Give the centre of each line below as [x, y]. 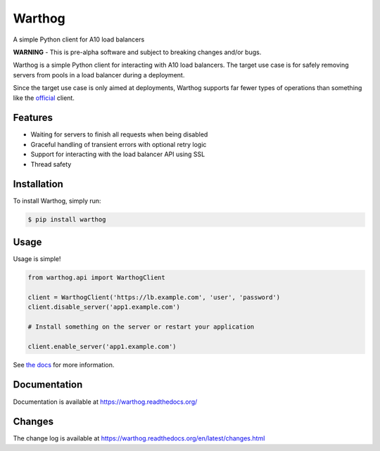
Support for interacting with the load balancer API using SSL [118, 154]
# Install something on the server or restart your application [141, 326]
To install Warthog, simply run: [57, 201]
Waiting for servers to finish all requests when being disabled [119, 134]
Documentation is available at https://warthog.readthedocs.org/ [105, 402]
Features [33, 118]
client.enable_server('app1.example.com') [102, 346]
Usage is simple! [37, 259]
